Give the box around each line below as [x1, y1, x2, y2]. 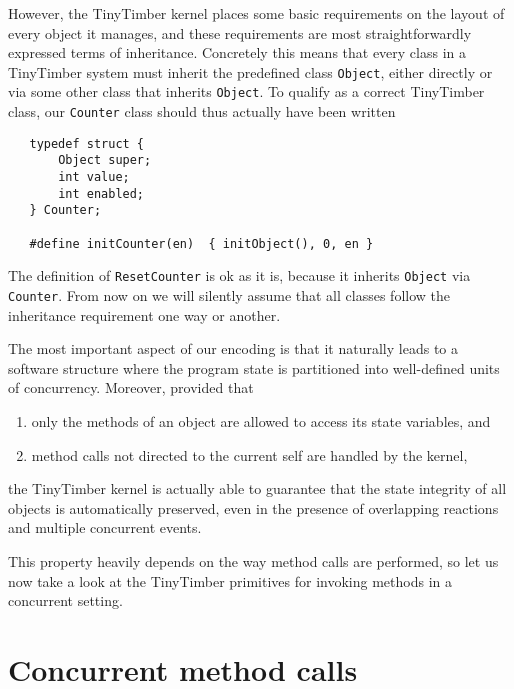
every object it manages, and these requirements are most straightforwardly [8, 22, 472, 43]
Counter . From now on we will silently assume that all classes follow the [8, 285, 450, 305]
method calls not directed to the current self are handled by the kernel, [31, 444, 468, 465]
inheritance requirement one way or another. [8, 304, 281, 325]
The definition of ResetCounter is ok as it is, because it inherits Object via [8, 265, 471, 286]
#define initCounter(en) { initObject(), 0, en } [29, 236, 374, 251]
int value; [58, 170, 130, 185]
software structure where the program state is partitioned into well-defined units [8, 357, 500, 378]
